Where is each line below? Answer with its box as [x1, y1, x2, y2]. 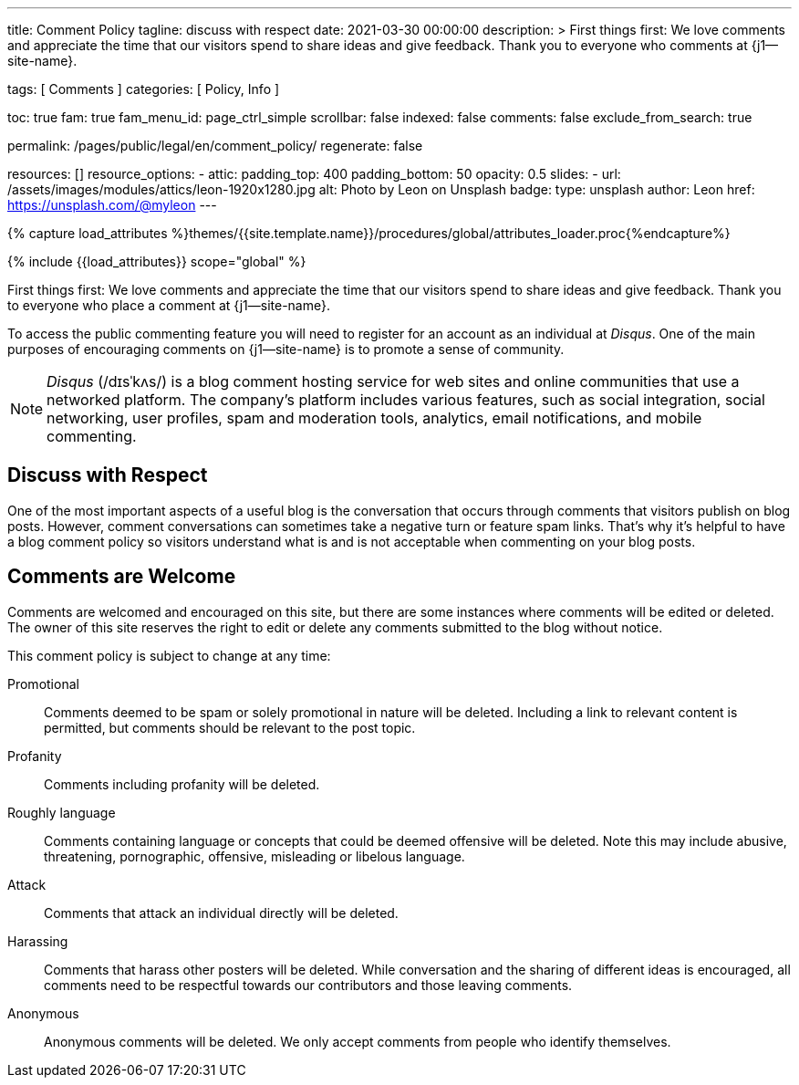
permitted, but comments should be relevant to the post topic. [44, 719, 416, 736]
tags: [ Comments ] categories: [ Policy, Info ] [7, 81, 280, 97]
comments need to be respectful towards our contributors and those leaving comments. [44, 976, 573, 993]
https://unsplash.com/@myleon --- [7, 197, 217, 213]
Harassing [7, 933, 68, 949]
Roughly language [7, 804, 116, 820]
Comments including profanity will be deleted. [44, 776, 320, 792]
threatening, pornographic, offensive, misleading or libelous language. [44, 848, 465, 864]
